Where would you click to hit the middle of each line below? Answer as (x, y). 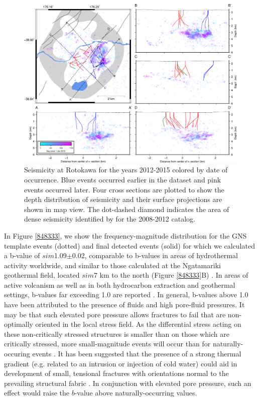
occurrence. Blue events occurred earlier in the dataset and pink (123, 179)
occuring (17, 354)
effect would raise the (37, 393)
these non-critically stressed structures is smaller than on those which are (117, 334)
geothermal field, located (42, 275)
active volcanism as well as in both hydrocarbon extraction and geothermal (120, 284)
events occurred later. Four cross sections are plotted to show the (124, 189)
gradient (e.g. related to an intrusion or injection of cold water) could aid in (121, 363)
